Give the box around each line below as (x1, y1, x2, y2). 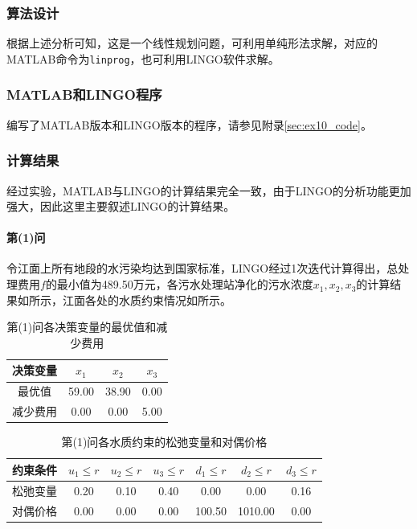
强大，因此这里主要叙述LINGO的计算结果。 (6, 198, 235, 215)
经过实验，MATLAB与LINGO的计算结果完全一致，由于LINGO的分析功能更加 (6, 182, 411, 199)
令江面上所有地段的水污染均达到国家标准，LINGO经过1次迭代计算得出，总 (6, 260, 399, 277)
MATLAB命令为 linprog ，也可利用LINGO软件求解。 (6, 50, 280, 67)
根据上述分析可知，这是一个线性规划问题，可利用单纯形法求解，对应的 (6, 35, 378, 51)
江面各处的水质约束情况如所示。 (62, 291, 231, 308)
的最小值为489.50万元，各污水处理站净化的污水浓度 (45, 276, 313, 293)
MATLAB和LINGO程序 (6, 84, 162, 105)
